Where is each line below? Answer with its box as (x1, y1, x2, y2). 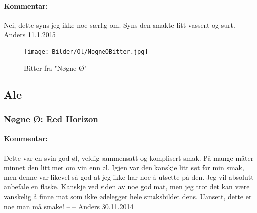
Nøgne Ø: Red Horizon (4, 112, 98, 125)
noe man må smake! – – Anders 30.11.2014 (4, 201, 134, 211)
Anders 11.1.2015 (4, 29, 56, 40)
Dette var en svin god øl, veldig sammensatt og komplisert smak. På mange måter (4, 152, 254, 163)
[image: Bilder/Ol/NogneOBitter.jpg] (24, 48, 148, 55)
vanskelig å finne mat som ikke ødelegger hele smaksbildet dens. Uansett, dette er (4, 191, 252, 202)
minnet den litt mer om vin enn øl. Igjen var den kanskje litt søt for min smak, (4, 162, 244, 172)
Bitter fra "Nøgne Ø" (24, 62, 87, 73)
